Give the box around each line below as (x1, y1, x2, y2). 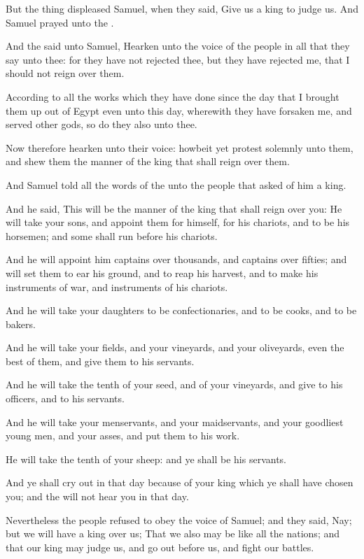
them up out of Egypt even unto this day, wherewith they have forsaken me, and (6, 103, 352, 118)
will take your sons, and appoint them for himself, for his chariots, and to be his (6, 215, 350, 229)
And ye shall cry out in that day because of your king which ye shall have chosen (6, 475, 353, 490)
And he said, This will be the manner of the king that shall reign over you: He (6, 201, 342, 215)
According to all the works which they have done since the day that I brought (6, 89, 339, 104)
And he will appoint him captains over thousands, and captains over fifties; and (6, 252, 347, 267)
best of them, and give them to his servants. (6, 353, 195, 368)
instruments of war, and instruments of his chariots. (6, 279, 228, 294)
